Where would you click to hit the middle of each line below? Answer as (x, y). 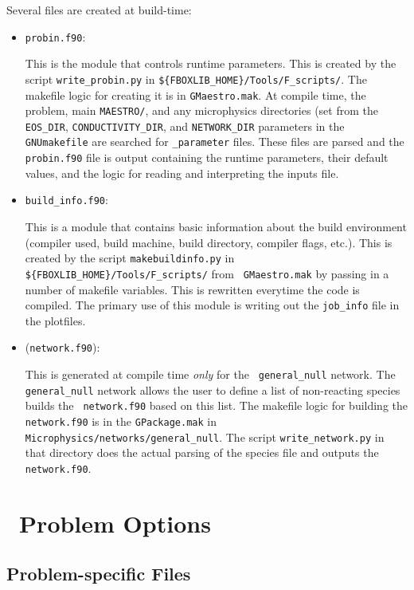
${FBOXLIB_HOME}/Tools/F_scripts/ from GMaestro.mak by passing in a (207, 273)
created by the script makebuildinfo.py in (130, 258)
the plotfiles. (55, 320)
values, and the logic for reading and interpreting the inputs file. (182, 173)
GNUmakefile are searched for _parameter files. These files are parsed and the (215, 142)
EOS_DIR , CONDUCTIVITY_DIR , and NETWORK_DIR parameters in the (185, 126)
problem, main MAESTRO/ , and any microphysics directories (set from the (201, 110)
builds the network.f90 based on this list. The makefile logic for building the (217, 405)
